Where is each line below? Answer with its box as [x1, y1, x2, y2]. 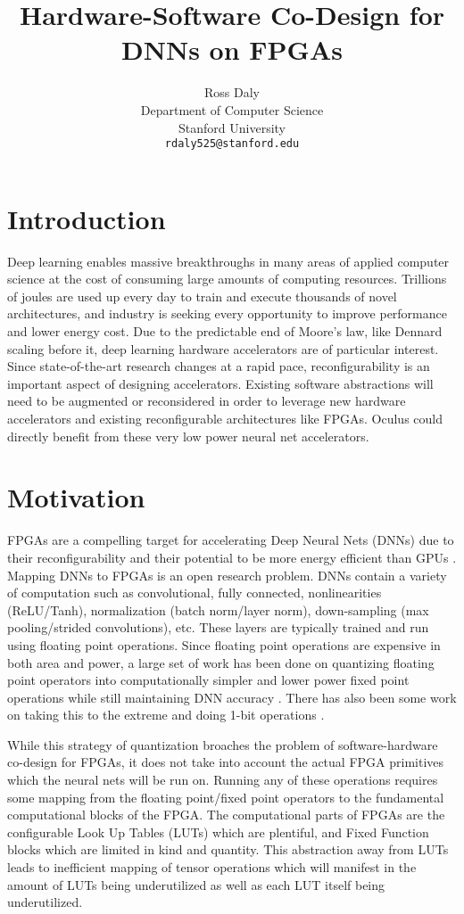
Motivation [7, 479, 145, 515]
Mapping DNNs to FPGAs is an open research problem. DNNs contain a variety [7, 565, 447, 584]
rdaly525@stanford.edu [164, 137, 300, 151]
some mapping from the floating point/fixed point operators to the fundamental [7, 787, 444, 806]
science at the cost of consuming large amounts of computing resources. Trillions [7, 269, 447, 288]
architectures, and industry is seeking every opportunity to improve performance [7, 304, 447, 323]
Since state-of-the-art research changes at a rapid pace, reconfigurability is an [7, 357, 430, 375]
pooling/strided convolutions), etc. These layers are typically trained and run [7, 618, 429, 637]
